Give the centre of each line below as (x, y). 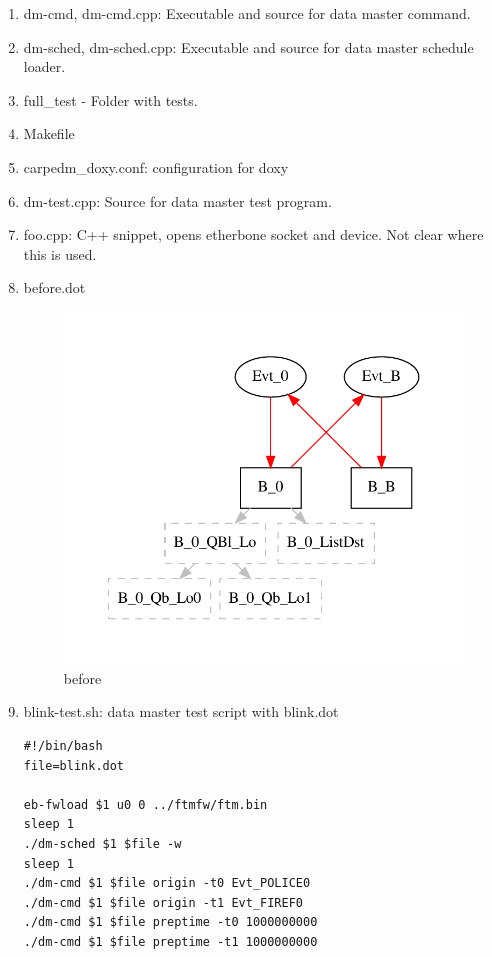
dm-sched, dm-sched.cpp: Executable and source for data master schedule (248, 46)
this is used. (60, 253)
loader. (44, 66)
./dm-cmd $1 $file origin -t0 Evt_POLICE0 (167, 883)
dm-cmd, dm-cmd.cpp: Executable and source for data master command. (247, 13)
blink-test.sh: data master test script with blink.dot (181, 711)
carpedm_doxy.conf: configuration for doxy (156, 166)
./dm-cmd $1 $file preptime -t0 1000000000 (170, 922)
